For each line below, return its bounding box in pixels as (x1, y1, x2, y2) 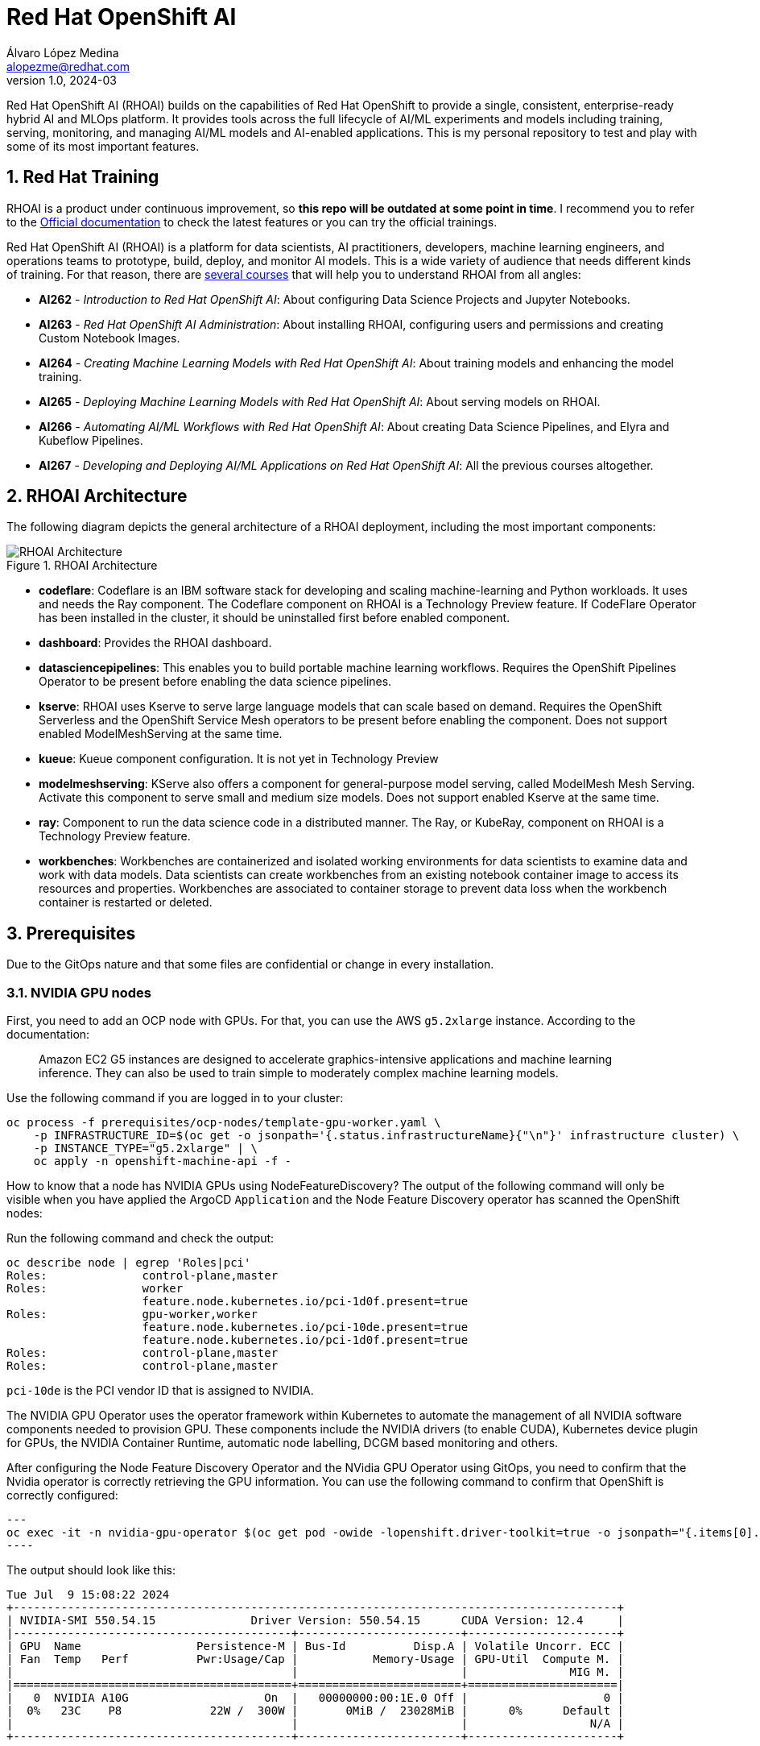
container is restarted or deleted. (39, 895, 213, 910)
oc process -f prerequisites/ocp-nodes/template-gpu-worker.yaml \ (6, 1116, 441, 1130)
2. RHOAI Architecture (6, 486, 188, 507)
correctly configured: (6, 1488, 118, 1503)
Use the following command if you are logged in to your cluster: (6, 1091, 344, 1105)
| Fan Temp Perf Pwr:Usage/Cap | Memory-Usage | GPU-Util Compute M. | (6, 1653, 625, 1666)
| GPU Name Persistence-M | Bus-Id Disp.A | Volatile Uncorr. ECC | (6, 1640, 625, 1653)
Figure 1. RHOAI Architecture (6, 558, 158, 573)
